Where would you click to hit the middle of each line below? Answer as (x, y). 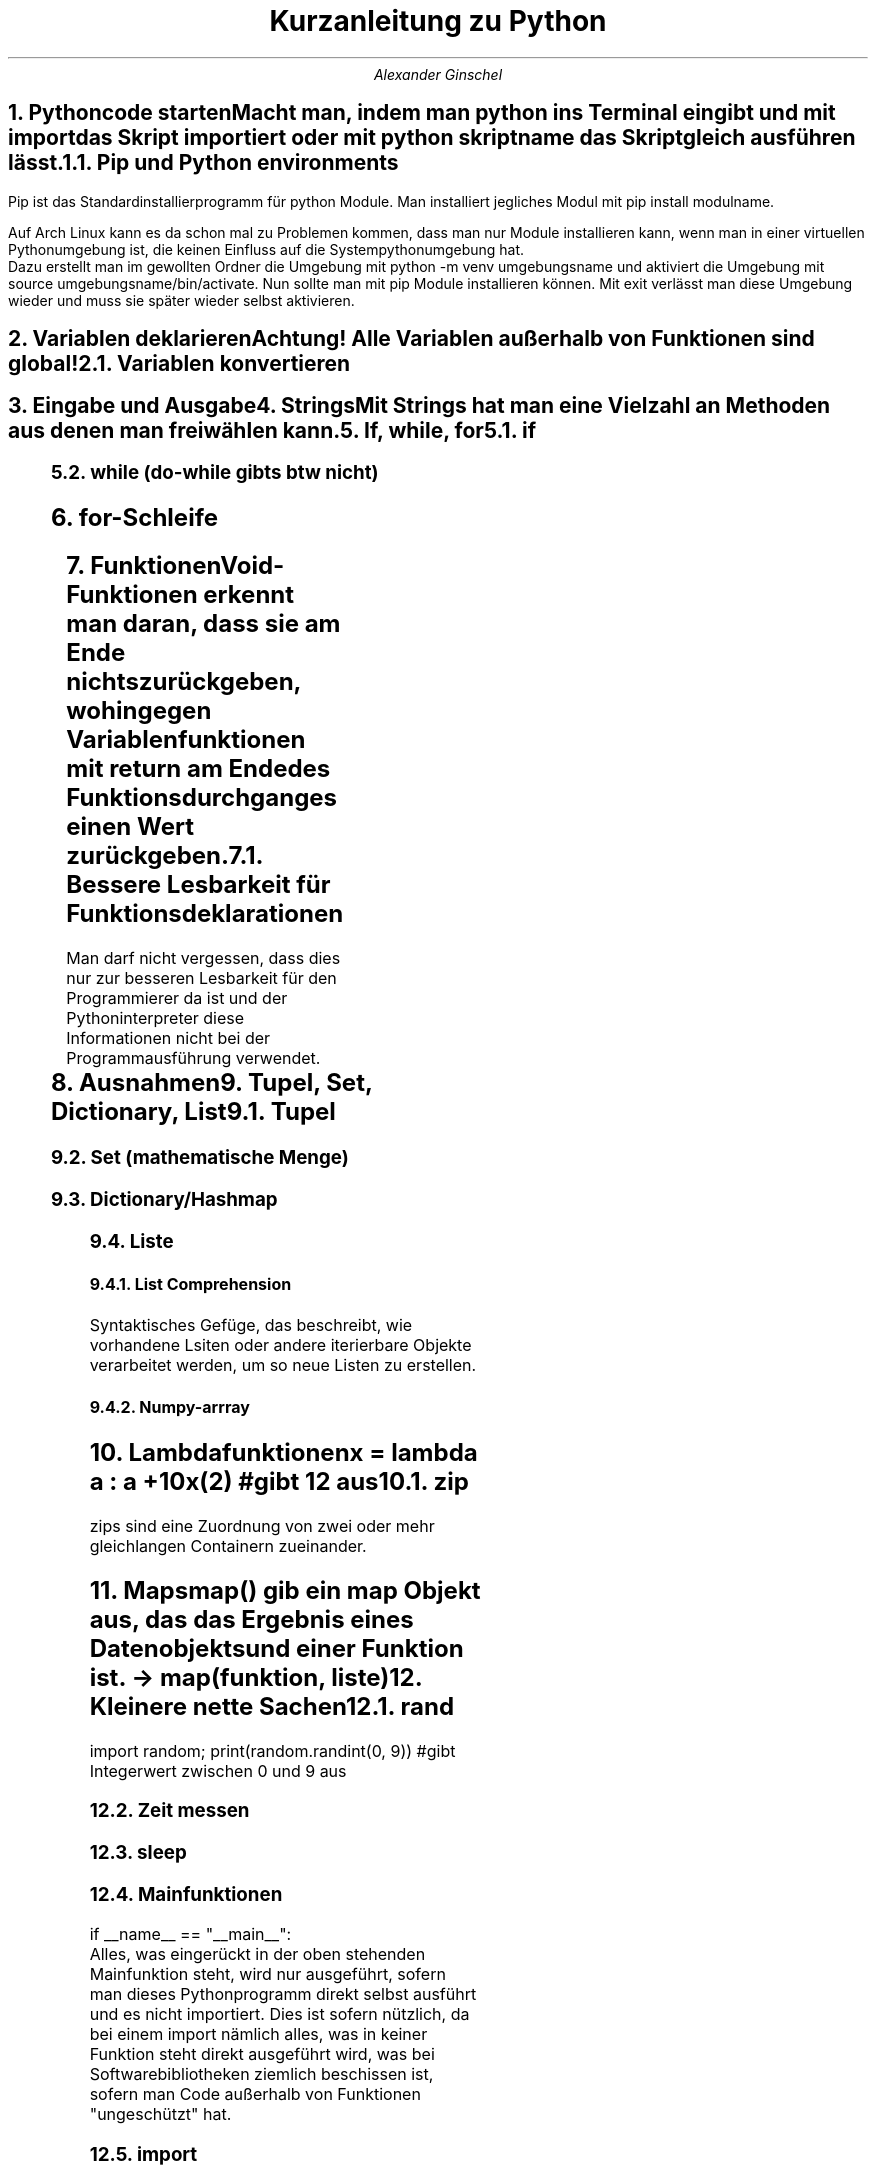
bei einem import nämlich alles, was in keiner (258, 2034)
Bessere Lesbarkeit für (198, 885)
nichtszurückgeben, (183, 682)
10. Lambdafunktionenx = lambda (283, 1452)
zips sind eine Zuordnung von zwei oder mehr (262, 1525)
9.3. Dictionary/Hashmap (164, 1200)
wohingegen (139, 711)
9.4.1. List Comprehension (190, 1284)
